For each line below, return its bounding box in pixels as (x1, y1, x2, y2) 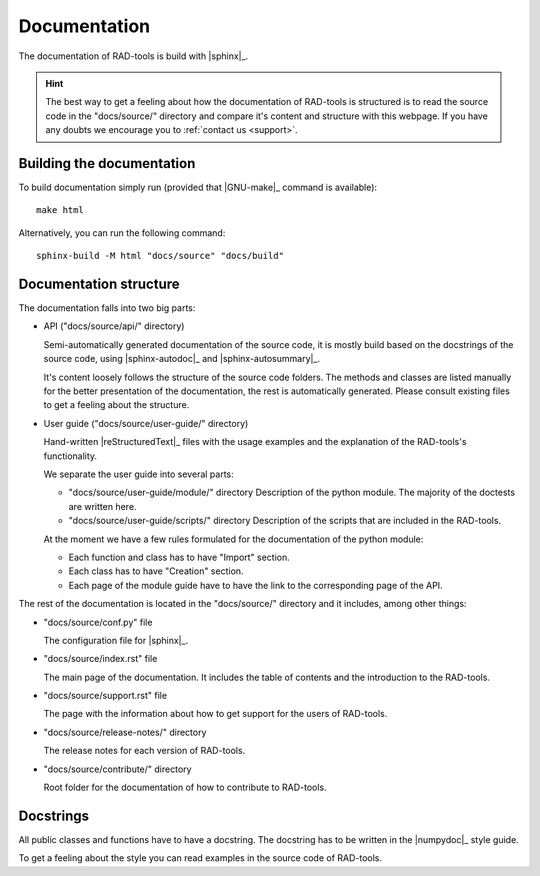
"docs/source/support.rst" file (43, 690, 168, 702)
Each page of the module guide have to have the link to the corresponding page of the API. (68, 579, 444, 591)
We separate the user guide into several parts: (43, 468, 234, 480)
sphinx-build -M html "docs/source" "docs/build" (36, 250, 285, 262)
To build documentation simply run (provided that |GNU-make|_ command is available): (18, 181, 378, 194)
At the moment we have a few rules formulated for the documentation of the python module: (43, 533, 424, 545)
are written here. (68, 500, 137, 512)
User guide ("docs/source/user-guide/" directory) (43, 417, 249, 429)
